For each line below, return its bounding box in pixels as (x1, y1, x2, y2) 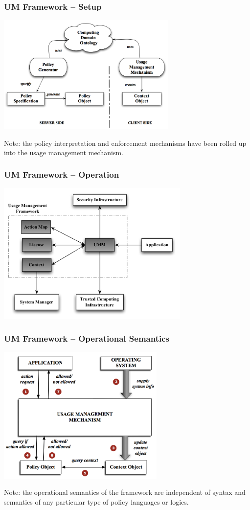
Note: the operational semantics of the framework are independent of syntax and (4, 487, 246, 497)
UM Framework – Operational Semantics (4, 332, 169, 344)
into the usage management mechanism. (4, 147, 123, 158)
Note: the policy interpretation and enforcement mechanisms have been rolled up (4, 138, 247, 148)
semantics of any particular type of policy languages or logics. (4, 496, 189, 507)
